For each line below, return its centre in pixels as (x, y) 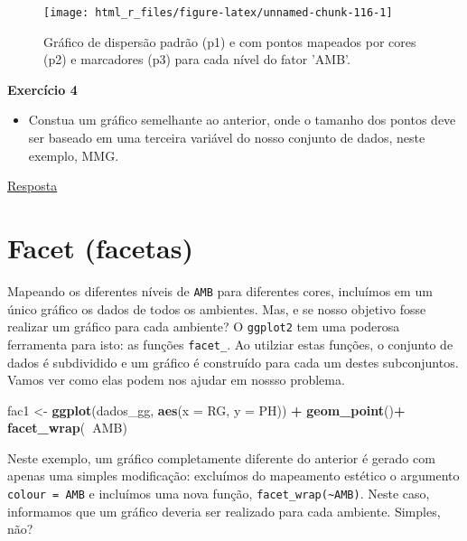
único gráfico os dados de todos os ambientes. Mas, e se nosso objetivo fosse (217, 308)
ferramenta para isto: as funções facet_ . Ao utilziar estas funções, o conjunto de (230, 344)
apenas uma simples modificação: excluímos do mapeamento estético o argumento (233, 476)
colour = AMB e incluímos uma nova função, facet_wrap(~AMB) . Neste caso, (219, 494)
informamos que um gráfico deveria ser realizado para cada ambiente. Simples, (224, 511)
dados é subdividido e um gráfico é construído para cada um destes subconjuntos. (233, 362)
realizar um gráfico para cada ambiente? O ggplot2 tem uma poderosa (204, 326)
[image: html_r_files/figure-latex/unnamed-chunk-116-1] (218, 13)
